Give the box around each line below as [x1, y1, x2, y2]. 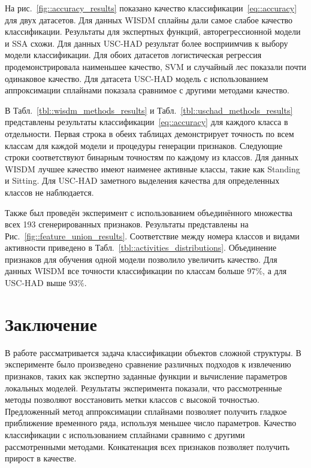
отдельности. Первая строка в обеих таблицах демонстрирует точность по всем [5, 127, 294, 139]
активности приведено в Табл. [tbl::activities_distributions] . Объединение [5, 241, 277, 254]
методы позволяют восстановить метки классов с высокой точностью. [5, 393, 259, 406]
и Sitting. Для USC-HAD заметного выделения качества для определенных [5, 174, 280, 187]
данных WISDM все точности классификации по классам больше [5, 265, 244, 277]
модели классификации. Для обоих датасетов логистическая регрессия [5, 48, 262, 61]
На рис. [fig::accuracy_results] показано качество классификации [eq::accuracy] [5, 2, 297, 14]
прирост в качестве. [5, 452, 77, 464]
